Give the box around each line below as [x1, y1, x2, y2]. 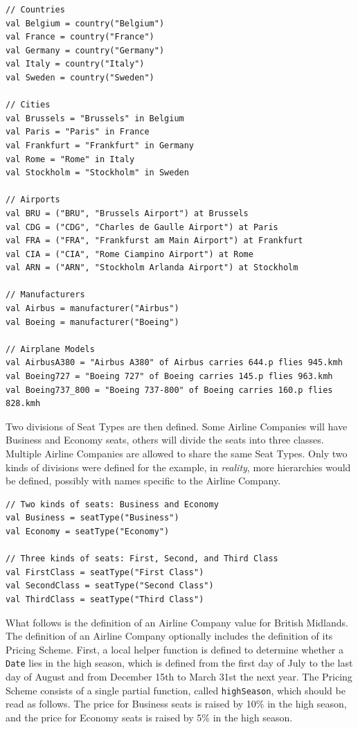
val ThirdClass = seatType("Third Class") [6, 594, 204, 604]
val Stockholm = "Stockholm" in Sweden [6, 168, 189, 178]
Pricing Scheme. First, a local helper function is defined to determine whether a [6, 642, 344, 656]
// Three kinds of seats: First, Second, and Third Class [6, 554, 278, 564]
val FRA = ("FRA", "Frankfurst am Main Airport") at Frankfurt [6, 236, 303, 246]
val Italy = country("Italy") [6, 59, 145, 69]
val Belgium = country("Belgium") [6, 18, 165, 28]
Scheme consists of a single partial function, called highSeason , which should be [6, 683, 346, 697]
